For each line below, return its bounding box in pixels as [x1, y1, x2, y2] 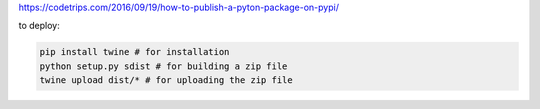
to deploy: [18, 20, 60, 32]
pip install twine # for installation [39, 46, 230, 58]
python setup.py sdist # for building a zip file [39, 60, 288, 72]
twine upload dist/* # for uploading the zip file [39, 75, 294, 86]
